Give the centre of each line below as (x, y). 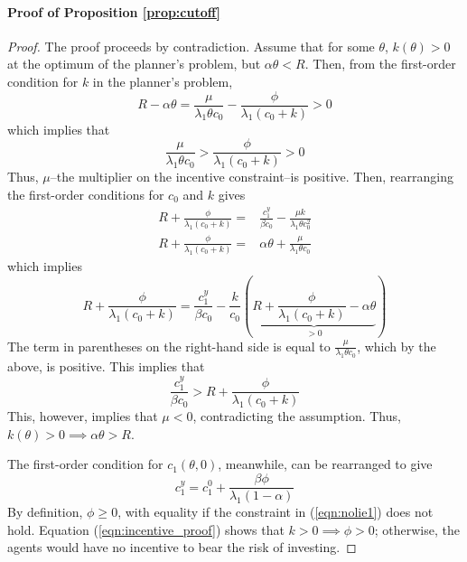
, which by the (397, 346)
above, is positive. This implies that (106, 366)
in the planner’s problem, (163, 81)
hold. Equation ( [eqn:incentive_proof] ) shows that (146, 529)
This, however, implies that (83, 416)
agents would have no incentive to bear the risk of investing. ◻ (182, 547)
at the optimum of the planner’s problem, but (134, 64)
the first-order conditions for (86, 194)
